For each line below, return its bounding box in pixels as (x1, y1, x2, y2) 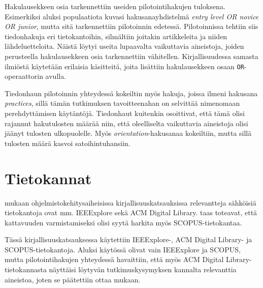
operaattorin (5, 71, 43, 81)
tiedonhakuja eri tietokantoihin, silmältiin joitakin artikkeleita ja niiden (5, 31, 227, 41)
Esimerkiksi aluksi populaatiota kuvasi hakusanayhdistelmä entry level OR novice (5, 11, 259, 21)
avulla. (45, 71, 67, 81)
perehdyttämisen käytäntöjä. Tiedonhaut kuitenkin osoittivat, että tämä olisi (5, 108, 245, 118)
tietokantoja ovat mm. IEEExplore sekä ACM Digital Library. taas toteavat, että (5, 207, 257, 218)
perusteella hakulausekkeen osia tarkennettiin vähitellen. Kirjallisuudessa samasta (5, 50, 258, 61)
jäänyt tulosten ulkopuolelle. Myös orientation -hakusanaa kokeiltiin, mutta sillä (5, 128, 252, 138)
